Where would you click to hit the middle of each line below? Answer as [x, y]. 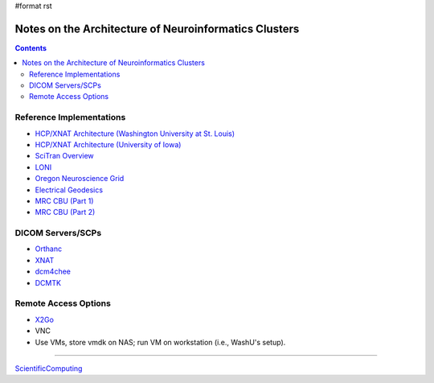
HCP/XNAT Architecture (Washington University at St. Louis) [135, 134]
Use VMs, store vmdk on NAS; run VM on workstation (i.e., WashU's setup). [160, 342]
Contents [31, 47]
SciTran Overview [64, 156]
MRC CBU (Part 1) [64, 200]
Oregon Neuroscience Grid [80, 179]
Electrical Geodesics [69, 190]
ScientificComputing [49, 368]
